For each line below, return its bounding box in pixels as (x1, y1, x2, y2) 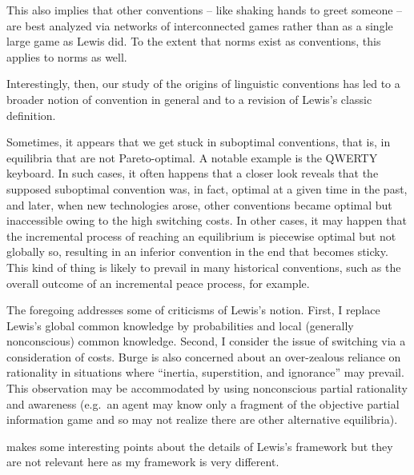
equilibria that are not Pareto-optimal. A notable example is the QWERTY (6, 149, 378, 166)
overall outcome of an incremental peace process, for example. (6, 274, 310, 291)
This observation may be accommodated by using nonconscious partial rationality (6, 380, 408, 397)
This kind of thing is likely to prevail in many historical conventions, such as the (6, 258, 401, 275)
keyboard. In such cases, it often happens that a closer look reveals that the (6, 165, 379, 182)
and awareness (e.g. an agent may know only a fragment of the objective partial (6, 395, 400, 412)
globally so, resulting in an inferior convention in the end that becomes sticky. (6, 243, 388, 260)
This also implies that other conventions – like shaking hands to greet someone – (6, 2, 403, 18)
